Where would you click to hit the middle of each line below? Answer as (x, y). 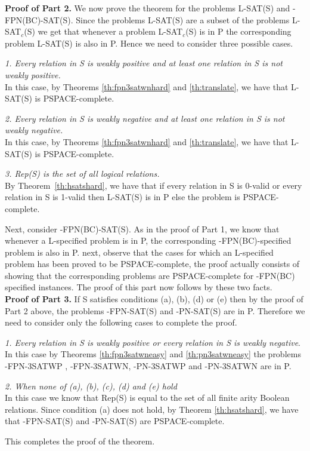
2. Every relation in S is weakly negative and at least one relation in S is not (145, 118)
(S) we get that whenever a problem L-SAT (103, 31)
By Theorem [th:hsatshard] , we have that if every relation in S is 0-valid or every (154, 185)
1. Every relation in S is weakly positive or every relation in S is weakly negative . (153, 342)
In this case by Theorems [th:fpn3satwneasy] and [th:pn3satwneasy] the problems (153, 354)
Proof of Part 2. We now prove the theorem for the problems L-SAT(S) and (148, 8)
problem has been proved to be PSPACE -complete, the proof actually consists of (152, 264)
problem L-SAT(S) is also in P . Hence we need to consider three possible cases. (149, 43)
